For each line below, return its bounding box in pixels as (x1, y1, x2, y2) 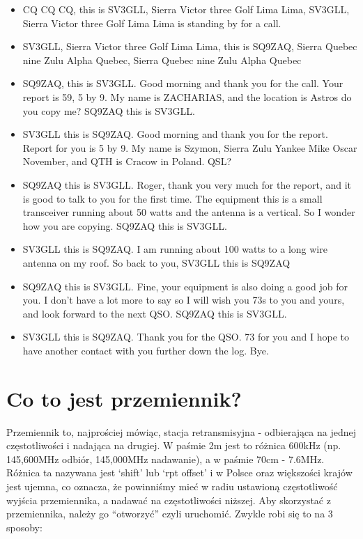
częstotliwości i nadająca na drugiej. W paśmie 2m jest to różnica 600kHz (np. (6, 438, 341, 453)
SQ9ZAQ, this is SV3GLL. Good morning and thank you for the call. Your (22, 76, 343, 91)
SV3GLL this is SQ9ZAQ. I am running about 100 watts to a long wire (22, 242, 327, 256)
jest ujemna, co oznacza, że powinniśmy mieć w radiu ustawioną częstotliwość (6, 478, 338, 493)
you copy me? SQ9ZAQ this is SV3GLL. (22, 103, 195, 118)
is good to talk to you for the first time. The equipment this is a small (22, 191, 323, 205)
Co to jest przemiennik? (6, 384, 242, 412)
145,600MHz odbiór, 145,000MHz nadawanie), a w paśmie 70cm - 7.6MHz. (6, 451, 325, 466)
